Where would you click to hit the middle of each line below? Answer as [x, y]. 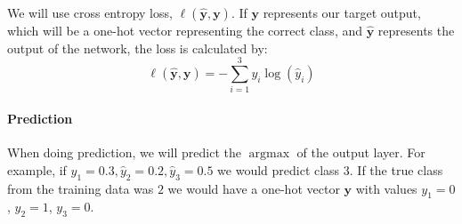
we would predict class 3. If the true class [330, 169]
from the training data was [81, 188]
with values [386, 188]
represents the [416, 30]
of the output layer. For [361, 152]
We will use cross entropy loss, [90, 12]
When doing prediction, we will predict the [124, 152]
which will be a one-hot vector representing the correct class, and [185, 30]
